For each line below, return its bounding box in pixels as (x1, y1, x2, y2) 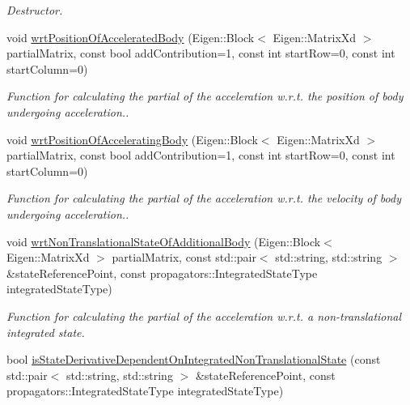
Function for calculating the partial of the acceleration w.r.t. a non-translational (6, 307, 402, 324)
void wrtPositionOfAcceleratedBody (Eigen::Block (6, 28, 255, 45)
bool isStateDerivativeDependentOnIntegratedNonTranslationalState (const (6, 351, 381, 368)
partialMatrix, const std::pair (112, 249, 256, 266)
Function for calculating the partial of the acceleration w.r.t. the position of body (6, 87, 404, 104)
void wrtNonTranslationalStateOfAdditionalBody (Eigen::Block (6, 232, 321, 249)
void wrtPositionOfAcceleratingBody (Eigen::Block (6, 130, 258, 147)
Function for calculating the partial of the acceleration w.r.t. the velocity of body (6, 190, 401, 207)
